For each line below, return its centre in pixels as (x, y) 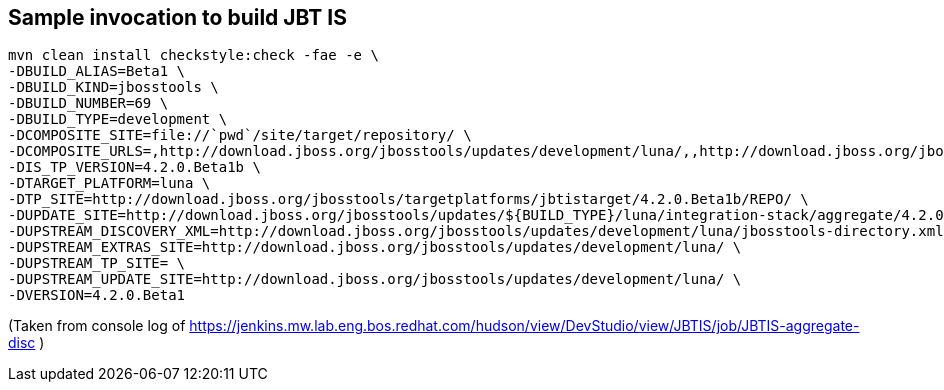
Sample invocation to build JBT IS (177, 17)
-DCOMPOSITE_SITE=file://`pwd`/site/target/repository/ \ (240, 135)
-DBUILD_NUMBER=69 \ (88, 103)
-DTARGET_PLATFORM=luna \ (109, 183)
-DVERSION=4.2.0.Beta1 (97, 295)
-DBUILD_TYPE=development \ (118, 119)
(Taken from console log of (97, 326)
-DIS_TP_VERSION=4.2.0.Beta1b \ (134, 167)
